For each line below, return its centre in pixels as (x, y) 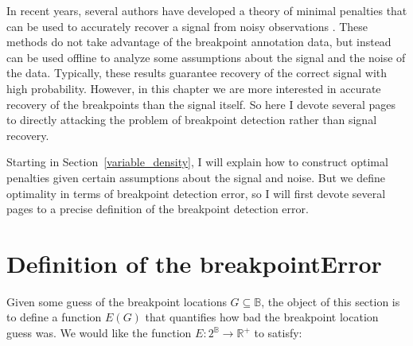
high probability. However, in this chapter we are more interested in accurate (194, 88)
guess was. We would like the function (99, 333)
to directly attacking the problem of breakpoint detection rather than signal (192, 120)
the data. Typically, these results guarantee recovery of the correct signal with (197, 73)
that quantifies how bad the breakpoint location (262, 317)
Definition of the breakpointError (194, 263)
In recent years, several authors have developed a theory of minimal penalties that (207, 10)
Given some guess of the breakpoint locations (117, 301)
